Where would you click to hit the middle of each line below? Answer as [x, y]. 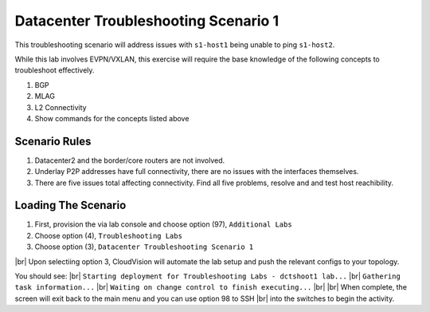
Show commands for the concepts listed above [112, 118]
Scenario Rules [53, 141]
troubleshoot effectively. [55, 70]
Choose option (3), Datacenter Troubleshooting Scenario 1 [144, 247]
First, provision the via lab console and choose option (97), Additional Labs [163, 224]
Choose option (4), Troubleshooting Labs [109, 235]
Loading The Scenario [70, 205]
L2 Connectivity [61, 107]
